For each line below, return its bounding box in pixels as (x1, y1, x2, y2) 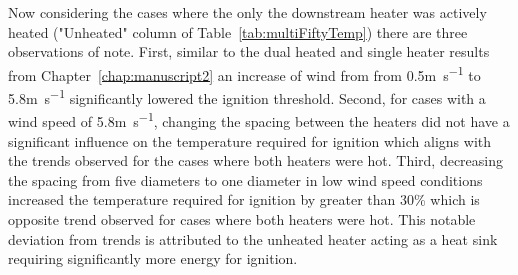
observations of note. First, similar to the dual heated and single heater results (8, 41, 490, 62)
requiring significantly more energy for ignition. (8, 248, 298, 269)
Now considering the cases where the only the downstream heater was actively (8, 2, 487, 22)
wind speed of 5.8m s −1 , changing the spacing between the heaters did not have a (8, 108, 510, 131)
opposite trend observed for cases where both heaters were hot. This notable (8, 208, 476, 229)
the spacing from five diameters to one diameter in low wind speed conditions (8, 169, 483, 190)
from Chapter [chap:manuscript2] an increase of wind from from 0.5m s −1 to (8, 61, 481, 85)
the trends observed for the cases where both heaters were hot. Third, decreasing (8, 150, 504, 171)
